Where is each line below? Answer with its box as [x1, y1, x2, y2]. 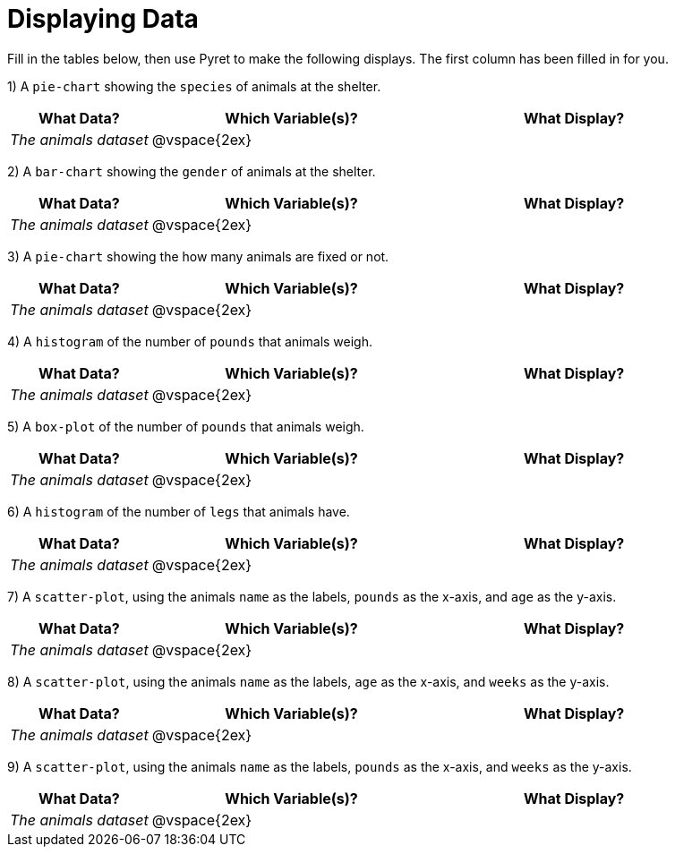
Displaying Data [7, 4, 199, 34]
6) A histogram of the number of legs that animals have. [7, 503, 350, 519]
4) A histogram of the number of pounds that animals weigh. [7, 333, 373, 349]
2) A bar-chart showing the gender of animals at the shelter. [7, 163, 376, 179]
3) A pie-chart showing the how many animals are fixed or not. [7, 248, 389, 264]
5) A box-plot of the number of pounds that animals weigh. [7, 418, 364, 434]
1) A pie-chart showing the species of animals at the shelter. [7, 78, 381, 94]
